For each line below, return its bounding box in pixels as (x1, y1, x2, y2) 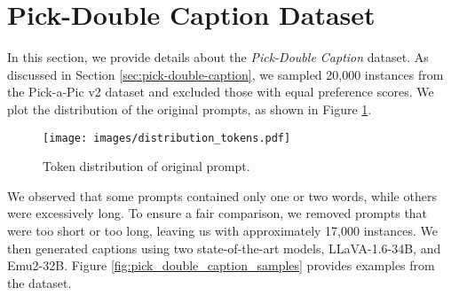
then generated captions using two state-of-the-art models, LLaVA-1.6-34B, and (7, 238, 441, 257)
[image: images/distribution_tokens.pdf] (43, 131, 291, 144)
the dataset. (7, 273, 72, 291)
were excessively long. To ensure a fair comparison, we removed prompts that (7, 204, 428, 222)
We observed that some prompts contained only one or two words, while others (7, 186, 437, 205)
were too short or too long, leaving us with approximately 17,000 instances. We (7, 221, 439, 239)
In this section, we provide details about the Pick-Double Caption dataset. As (7, 48, 429, 66)
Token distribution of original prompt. (43, 157, 250, 175)
